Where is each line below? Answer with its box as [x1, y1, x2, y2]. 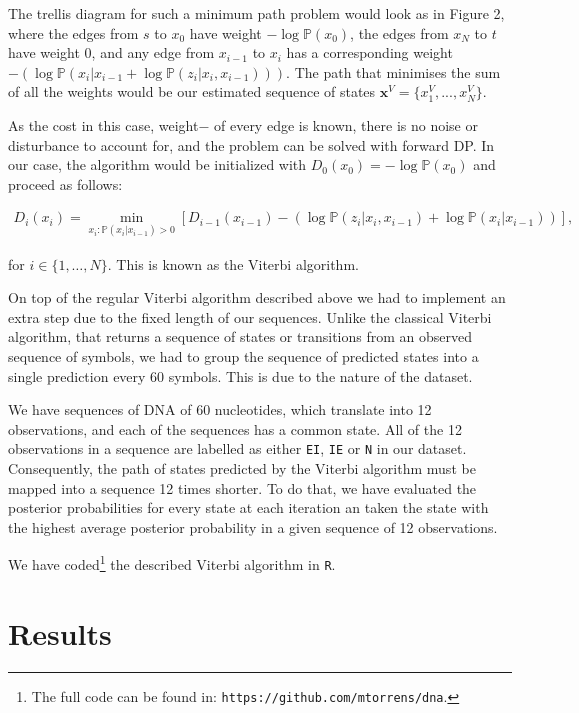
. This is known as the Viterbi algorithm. [107, 253, 359, 274]
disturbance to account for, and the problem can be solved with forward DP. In [8, 134, 495, 155]
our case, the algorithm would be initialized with [8, 154, 307, 175]
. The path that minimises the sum [286, 61, 501, 82]
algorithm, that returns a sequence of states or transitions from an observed [8, 326, 472, 347]
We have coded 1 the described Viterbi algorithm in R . [8, 551, 336, 575]
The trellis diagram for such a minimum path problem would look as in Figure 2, [8, 3, 505, 23]
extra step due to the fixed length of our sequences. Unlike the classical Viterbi [8, 306, 492, 327]
